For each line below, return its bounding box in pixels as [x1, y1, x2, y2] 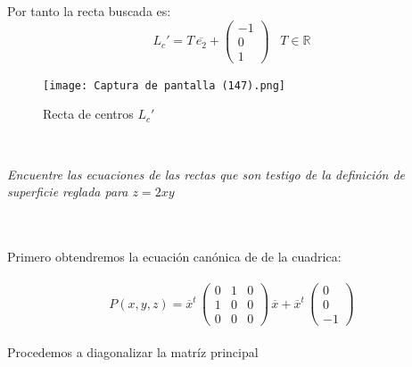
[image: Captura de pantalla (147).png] [43, 79, 286, 92]
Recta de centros [43, 104, 134, 123]
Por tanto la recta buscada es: [7, 2, 171, 20]
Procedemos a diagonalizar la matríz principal [7, 342, 259, 361]
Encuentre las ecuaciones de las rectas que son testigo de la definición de [7, 164, 406, 183]
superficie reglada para [7, 182, 128, 201]
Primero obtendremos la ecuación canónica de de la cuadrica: [7, 246, 342, 265]
